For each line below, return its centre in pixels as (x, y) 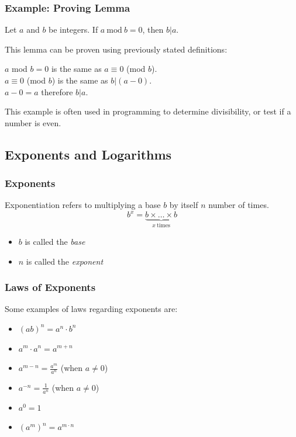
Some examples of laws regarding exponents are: (91, 309)
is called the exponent (65, 261)
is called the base (55, 241)
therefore (57, 91)
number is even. (33, 122)
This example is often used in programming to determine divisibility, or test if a (148, 111)
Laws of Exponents (50, 287)
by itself (184, 205)
